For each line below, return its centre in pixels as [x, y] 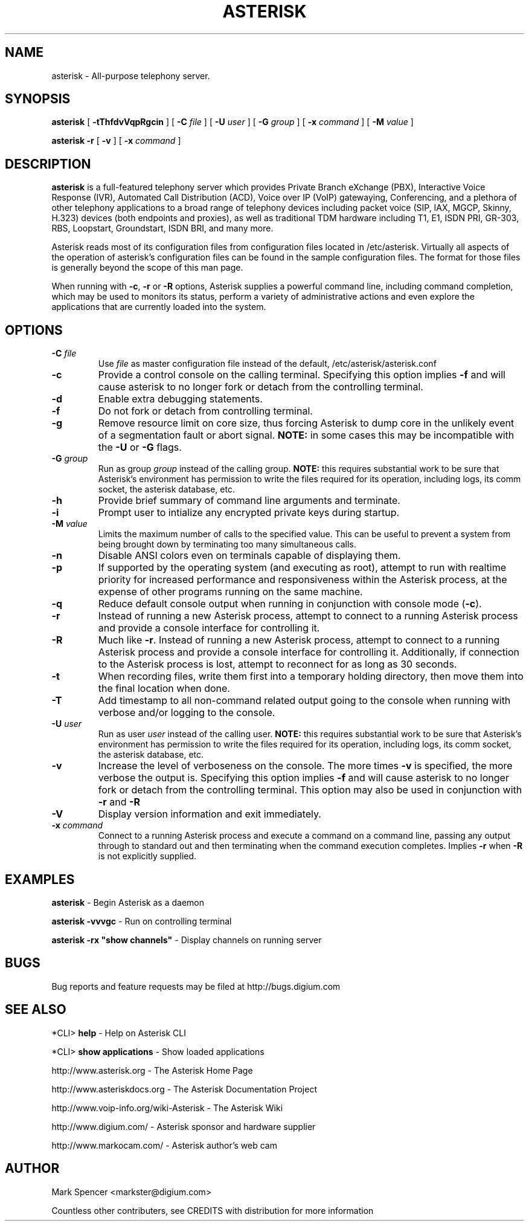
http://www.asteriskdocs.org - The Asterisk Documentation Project [184, 1089]
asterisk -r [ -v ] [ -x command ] [116, 141]
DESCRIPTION [48, 164]
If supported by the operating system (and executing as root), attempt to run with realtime [302, 568]
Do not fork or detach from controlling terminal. [205, 411]
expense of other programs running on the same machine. [230, 592]
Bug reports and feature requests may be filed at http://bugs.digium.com [196, 986]
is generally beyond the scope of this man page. [147, 268]
